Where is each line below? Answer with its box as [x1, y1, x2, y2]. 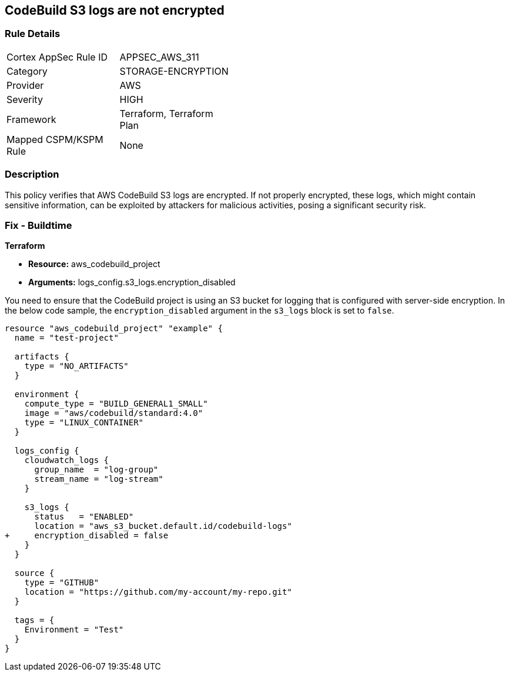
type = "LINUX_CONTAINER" [24, 418, 144, 428]
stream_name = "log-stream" [34, 474, 163, 484]
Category [6, 65, 48, 77]
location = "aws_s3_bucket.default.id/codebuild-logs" [34, 521, 292, 531]
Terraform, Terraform [119, 107, 213, 119]
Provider [6, 79, 44, 91]
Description [5, 168, 59, 181]
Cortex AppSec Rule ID [6, 51, 108, 63]
